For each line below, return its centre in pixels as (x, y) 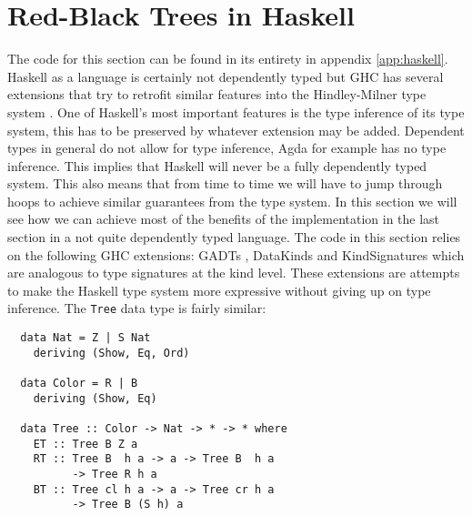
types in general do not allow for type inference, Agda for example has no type (227, 148)
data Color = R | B (79, 384)
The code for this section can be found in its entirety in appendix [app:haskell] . (228, 59)
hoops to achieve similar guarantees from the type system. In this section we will (232, 201)
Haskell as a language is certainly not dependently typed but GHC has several (226, 76)
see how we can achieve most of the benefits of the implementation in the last (224, 219)
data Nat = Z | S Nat (85, 338)
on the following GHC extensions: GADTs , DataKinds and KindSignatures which (236, 254)
